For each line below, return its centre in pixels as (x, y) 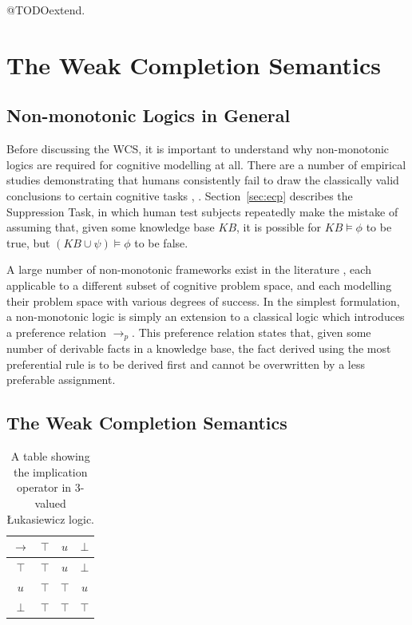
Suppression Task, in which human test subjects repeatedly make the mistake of (202, 211)
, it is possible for (279, 227)
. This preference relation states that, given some (252, 332)
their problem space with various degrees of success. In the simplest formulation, (203, 301)
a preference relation (56, 332)
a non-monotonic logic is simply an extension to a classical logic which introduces (206, 316)
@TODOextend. (46, 10)
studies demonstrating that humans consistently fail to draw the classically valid (203, 180)
